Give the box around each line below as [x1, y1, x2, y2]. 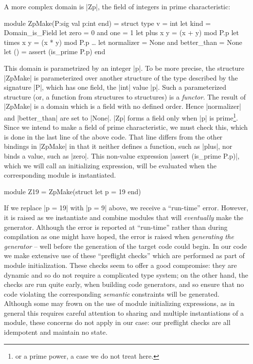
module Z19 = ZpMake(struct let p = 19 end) [4, 186, 141, 196]
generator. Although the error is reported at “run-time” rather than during [4, 222, 228, 232]
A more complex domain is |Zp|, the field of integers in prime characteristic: [4, 1, 231, 11]
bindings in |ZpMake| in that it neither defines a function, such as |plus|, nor [4, 141, 233, 151]
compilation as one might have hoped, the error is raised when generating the [4, 231, 234, 242]
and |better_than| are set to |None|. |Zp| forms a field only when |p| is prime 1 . [4, 111, 238, 122]
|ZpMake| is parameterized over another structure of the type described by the [4, 72, 238, 82]
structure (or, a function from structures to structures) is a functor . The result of [4, 91, 246, 101]
